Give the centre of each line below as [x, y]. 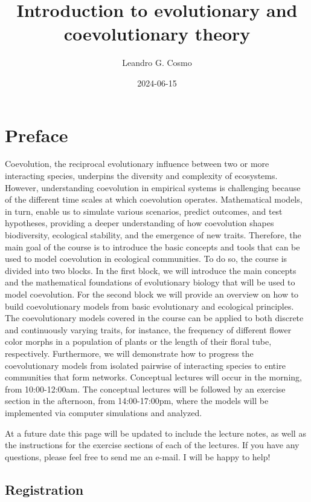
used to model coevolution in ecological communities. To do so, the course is [146, 259]
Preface [37, 135]
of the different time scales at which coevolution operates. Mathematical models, [154, 199]
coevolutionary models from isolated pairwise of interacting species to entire [145, 365]
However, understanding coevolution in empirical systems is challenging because [153, 187]
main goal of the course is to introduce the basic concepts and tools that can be [152, 246]
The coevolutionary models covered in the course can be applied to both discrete [154, 318]
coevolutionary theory [157, 34]
